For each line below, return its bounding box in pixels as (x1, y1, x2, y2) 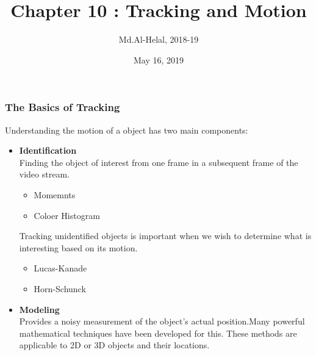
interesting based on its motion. (19, 241, 138, 254)
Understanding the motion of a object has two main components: (5, 123, 248, 136)
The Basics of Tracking (5, 99, 120, 115)
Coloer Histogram (34, 209, 100, 221)
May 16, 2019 (133, 53, 184, 66)
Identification (19, 144, 77, 157)
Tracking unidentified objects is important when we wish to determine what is (19, 229, 312, 242)
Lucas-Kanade (34, 262, 87, 274)
